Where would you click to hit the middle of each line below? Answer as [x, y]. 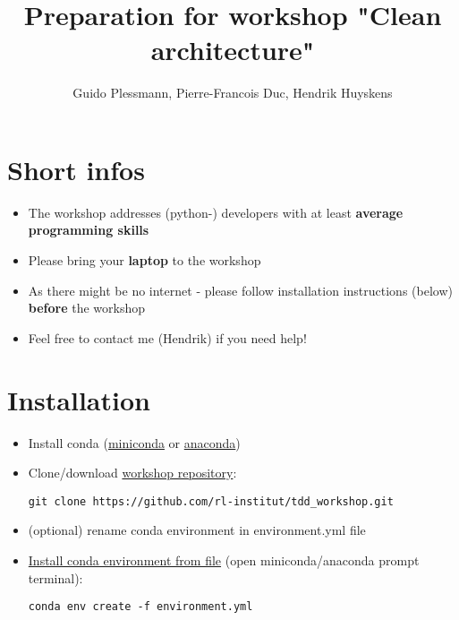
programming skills [89, 230]
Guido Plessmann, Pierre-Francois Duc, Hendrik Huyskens [233, 93]
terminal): [55, 577]
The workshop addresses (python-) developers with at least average [216, 212]
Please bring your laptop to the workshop [144, 260]
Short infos [76, 169]
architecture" [233, 50]
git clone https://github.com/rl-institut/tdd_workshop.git [211, 501]
